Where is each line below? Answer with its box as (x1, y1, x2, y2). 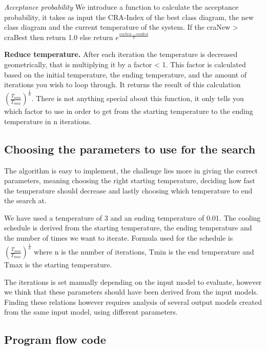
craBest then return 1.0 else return (4, 31, 113, 42)
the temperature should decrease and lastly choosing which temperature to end (4, 185, 253, 196)
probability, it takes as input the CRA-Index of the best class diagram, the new (4, 11, 254, 22)
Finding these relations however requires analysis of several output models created (4, 296, 262, 307)
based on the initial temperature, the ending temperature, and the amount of (4, 69, 247, 80)
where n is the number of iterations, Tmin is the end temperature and (34, 246, 254, 257)
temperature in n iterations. (4, 115, 92, 126)
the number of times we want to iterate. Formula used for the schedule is (4, 232, 233, 243)
